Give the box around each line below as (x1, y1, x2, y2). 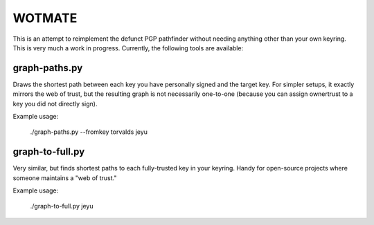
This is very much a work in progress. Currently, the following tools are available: (12, 43, 244, 52)
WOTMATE (12, 10, 78, 26)
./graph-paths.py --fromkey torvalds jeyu (30, 128, 148, 136)
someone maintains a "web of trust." (12, 173, 117, 182)
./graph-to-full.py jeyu (30, 202, 93, 211)
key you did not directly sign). (12, 99, 98, 108)
